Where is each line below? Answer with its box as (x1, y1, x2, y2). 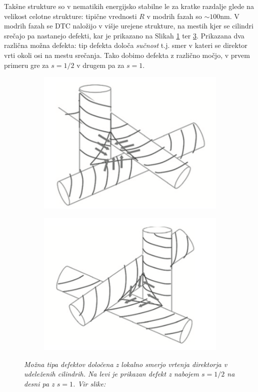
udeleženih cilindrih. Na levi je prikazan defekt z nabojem (24, 369, 199, 379)
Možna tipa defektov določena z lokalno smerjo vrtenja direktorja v (24, 359, 227, 369)
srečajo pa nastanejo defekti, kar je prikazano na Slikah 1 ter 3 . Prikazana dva (4, 30, 244, 40)
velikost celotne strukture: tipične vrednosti (4, 10, 137, 21)
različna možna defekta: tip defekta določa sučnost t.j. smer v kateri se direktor (4, 40, 247, 50)
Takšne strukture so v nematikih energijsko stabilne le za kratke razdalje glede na (4, 1, 254, 11)
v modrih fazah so (146, 10, 202, 21)
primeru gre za (4, 59, 49, 70)
